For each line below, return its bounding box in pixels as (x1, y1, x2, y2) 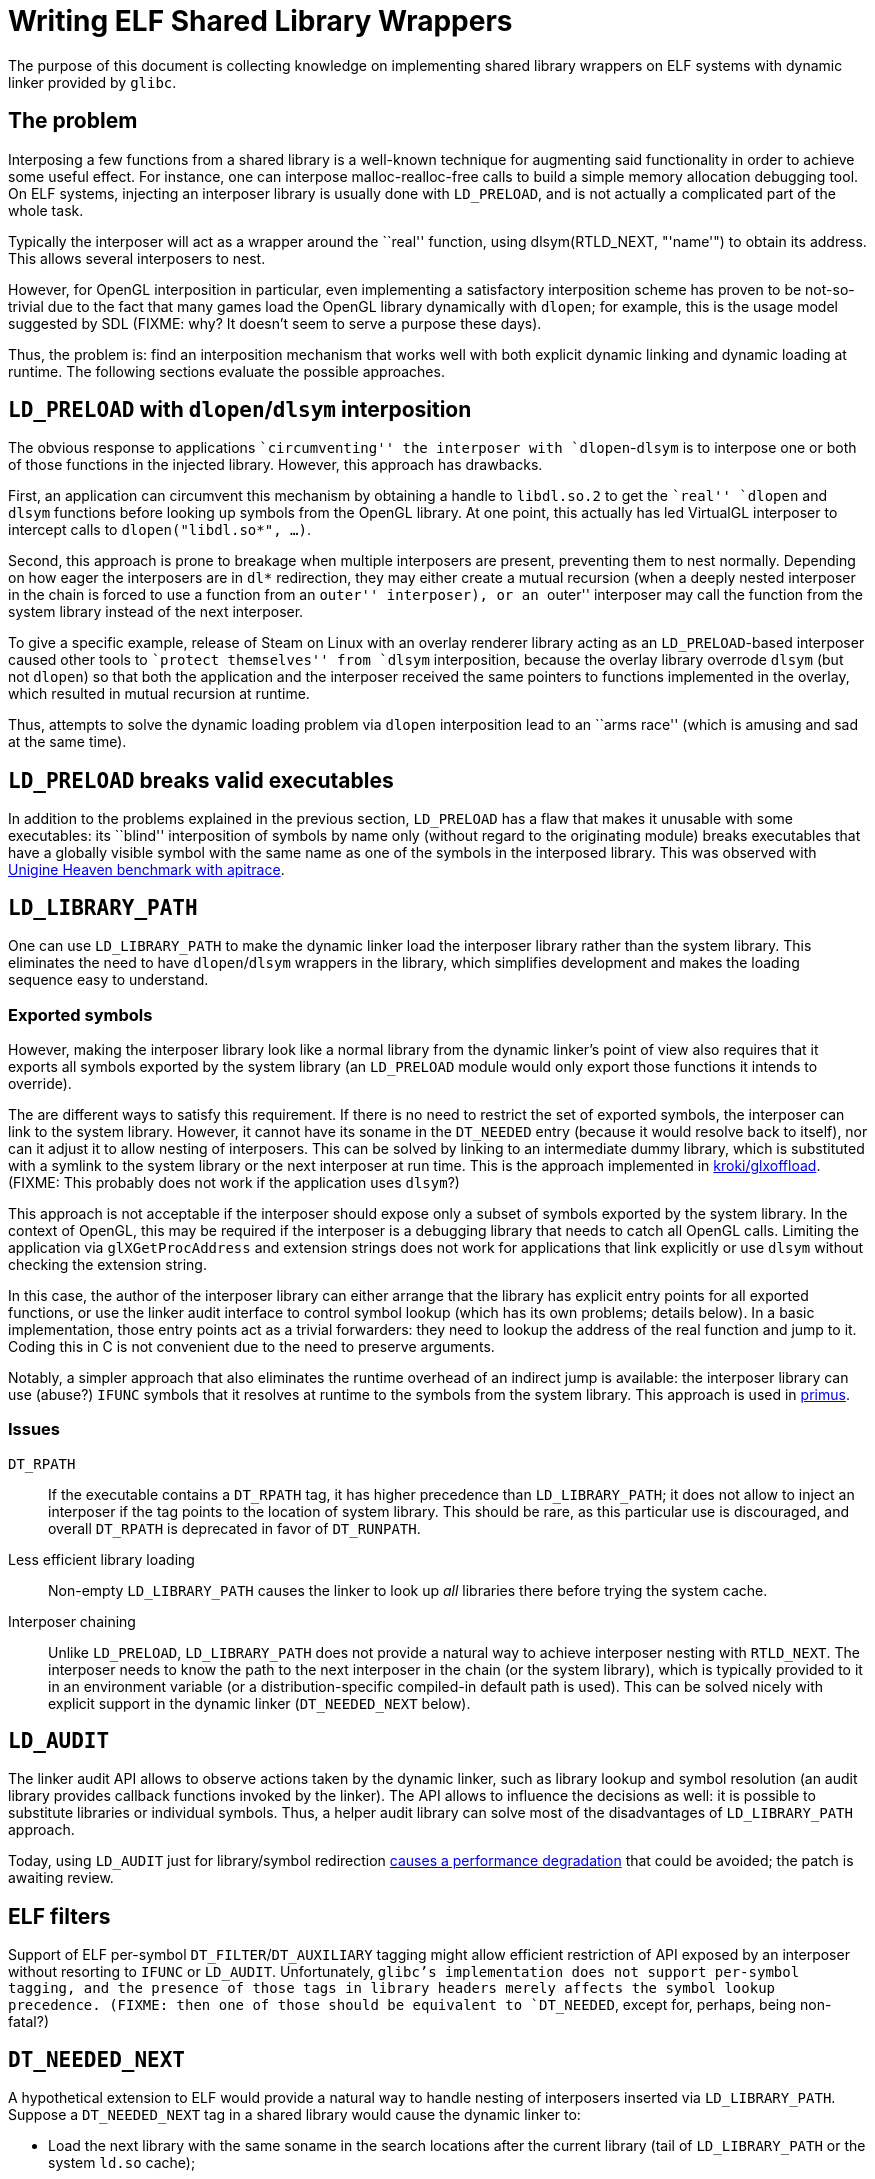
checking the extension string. (8, 1255, 207, 1273)
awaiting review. (8, 1869, 114, 1887)
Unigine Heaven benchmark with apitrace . (8, 861, 285, 879)
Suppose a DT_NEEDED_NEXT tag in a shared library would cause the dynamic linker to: (8, 2106, 581, 2124)
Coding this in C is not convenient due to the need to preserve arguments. (8, 1337, 495, 1355)
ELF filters (8, 1903, 111, 1929)
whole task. (8, 201, 84, 219)
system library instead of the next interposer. (8, 603, 304, 621)
